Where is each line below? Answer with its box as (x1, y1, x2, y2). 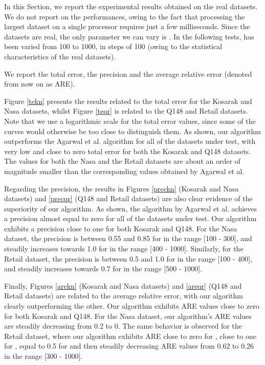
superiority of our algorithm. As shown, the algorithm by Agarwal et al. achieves (4, 203, 257, 213)
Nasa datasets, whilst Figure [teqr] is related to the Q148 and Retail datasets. (4, 105, 248, 116)
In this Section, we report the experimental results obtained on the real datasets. (4, 1, 258, 11)
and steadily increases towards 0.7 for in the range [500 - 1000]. (4, 263, 203, 274)
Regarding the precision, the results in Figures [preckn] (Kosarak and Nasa (4, 183, 239, 194)
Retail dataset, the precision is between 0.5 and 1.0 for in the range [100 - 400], (4, 253, 253, 264)
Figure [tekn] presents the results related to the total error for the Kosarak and (4, 95, 252, 106)
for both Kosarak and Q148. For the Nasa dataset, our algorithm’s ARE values (4, 310, 252, 321)
